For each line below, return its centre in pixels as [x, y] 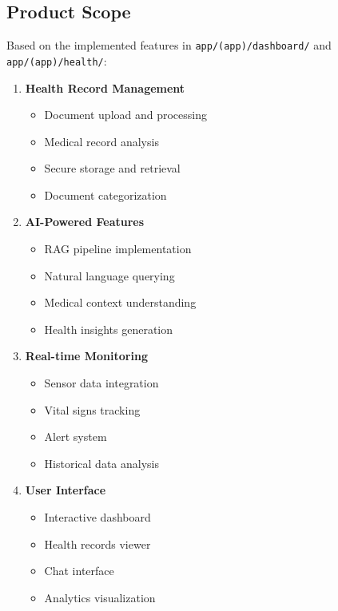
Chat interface [79, 571]
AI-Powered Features [85, 222]
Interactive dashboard [97, 517]
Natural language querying [109, 275]
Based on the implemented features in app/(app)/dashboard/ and [169, 45]
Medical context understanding [120, 302]
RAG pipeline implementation [118, 249]
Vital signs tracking [92, 409]
